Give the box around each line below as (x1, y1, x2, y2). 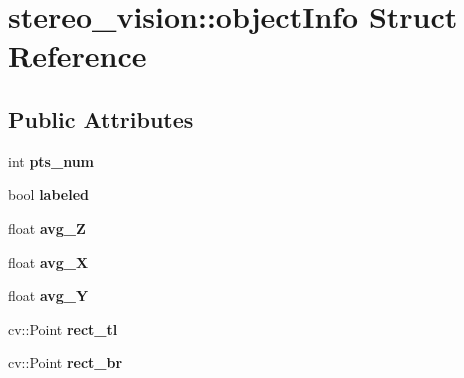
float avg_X (8, 251, 89, 272)
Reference (8, 35, 147, 76)
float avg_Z (8, 217, 86, 238)
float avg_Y (8, 285, 89, 306)
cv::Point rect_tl (8, 318, 118, 339)
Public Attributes (8, 103, 194, 134)
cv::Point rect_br (8, 352, 123, 373)
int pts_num (8, 150, 94, 171)
